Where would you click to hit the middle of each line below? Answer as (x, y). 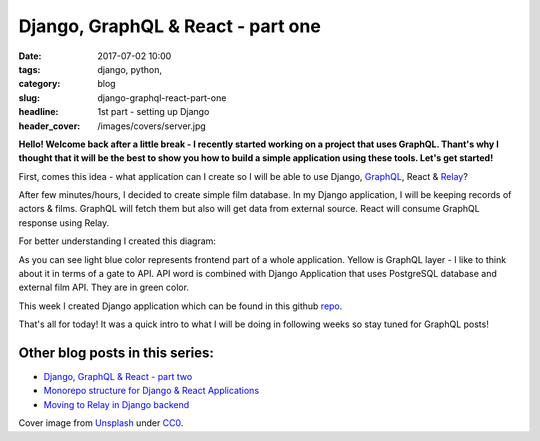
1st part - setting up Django (153, 112)
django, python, (129, 69)
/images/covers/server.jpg (152, 126)
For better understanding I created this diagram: (117, 241)
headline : (38, 112)
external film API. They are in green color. (104, 287)
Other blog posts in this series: (116, 353)
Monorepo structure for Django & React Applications (151, 391)
